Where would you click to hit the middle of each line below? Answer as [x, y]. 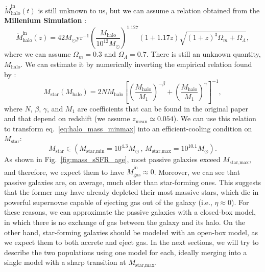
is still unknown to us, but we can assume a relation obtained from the [149, 10]
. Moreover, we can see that [197, 172]
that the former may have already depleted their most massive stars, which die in [131, 192]
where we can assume [38, 54]
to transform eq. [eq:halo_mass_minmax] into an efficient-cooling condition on [128, 128]
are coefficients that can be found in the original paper [163, 108]
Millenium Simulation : [45, 20]
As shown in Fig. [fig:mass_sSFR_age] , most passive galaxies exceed [112, 159]
